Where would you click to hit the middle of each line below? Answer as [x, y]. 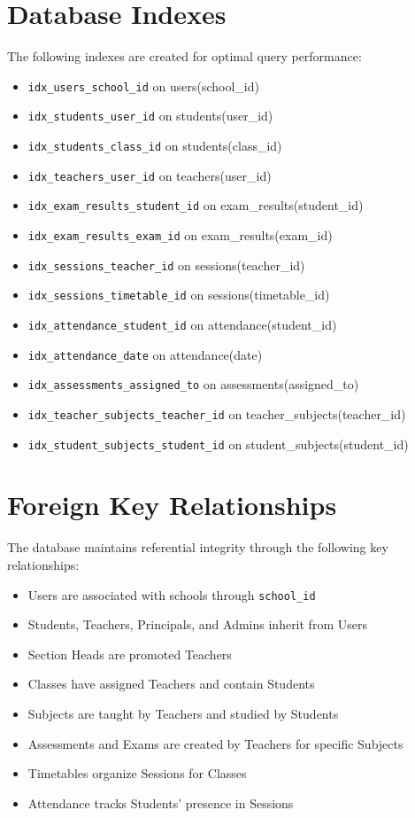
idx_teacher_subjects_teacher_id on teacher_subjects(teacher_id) [217, 413]
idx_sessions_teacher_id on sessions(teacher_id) [166, 265]
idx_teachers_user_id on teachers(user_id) [150, 175]
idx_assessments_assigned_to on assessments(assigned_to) [193, 384]
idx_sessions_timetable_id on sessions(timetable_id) [179, 295]
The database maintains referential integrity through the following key [198, 547]
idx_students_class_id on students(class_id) [155, 146]
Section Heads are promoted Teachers [130, 654]
